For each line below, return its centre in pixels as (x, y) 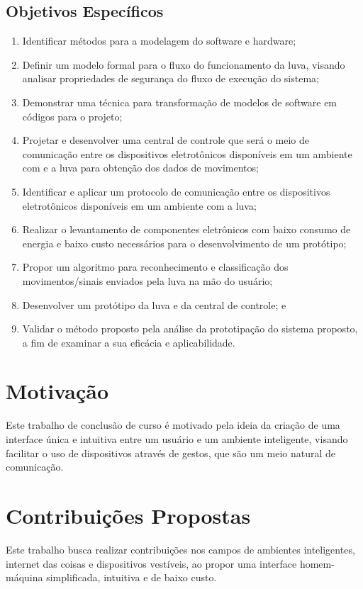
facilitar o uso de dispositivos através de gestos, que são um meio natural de (171, 453)
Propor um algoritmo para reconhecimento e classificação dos (155, 267)
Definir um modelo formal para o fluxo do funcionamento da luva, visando (184, 64)
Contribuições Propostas (128, 515)
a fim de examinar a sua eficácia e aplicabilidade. (129, 342)
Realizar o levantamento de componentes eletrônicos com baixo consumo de (186, 229)
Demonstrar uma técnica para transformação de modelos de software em (180, 102)
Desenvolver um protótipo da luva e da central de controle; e (154, 304)
